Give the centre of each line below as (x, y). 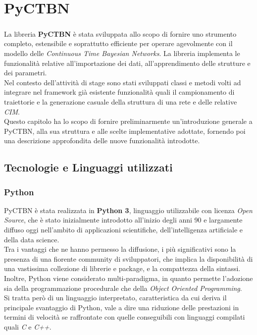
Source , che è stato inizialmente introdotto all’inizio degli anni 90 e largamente (123, 220)
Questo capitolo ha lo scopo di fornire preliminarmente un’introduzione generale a (128, 121)
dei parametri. (26, 73)
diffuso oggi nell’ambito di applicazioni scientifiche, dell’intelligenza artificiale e (124, 230)
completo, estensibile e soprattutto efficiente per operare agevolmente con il (118, 43)
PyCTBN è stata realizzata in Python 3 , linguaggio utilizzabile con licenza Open (128, 210)
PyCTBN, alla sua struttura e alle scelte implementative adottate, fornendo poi (125, 131)
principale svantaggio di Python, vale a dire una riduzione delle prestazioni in (122, 307)
